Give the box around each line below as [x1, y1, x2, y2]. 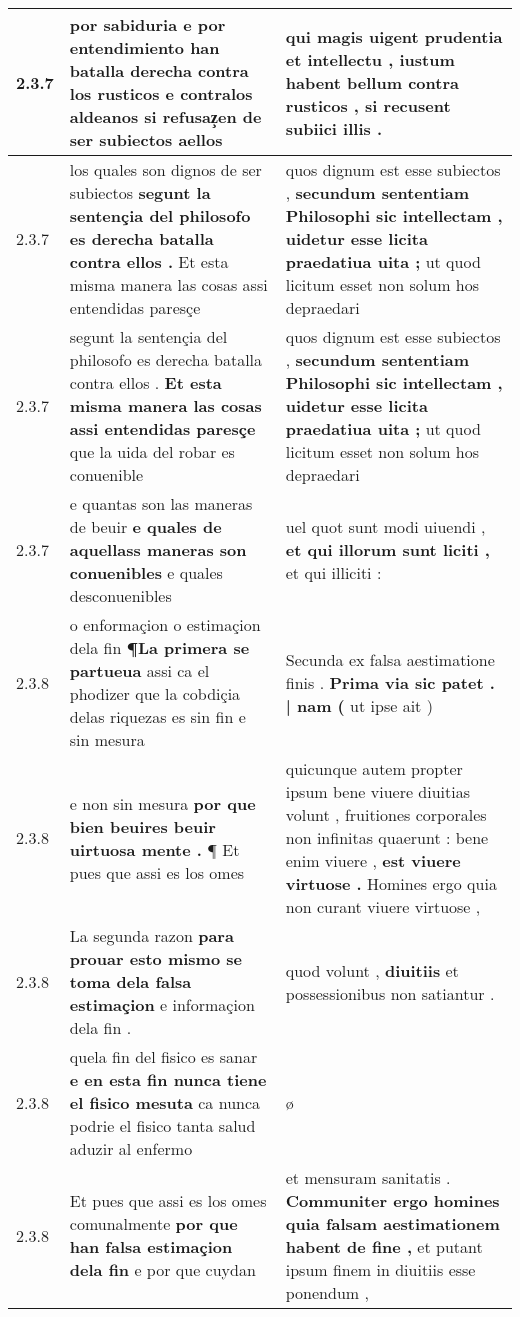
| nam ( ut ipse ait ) [285, 693, 433, 717]
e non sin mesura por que [69, 791, 256, 815]
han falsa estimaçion [69, 1235, 233, 1258]
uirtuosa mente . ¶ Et [69, 837, 240, 861]
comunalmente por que [69, 1212, 238, 1235]
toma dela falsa [69, 970, 192, 993]
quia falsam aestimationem [285, 1212, 500, 1235]
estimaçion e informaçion [69, 993, 255, 1016]
